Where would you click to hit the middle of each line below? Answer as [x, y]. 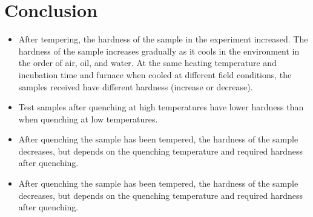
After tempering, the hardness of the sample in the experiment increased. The [163, 39]
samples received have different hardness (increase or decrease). [136, 86]
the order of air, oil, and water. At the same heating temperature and [147, 63]
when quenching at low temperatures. [88, 119]
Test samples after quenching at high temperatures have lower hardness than [161, 107]
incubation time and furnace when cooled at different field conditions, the [155, 74]
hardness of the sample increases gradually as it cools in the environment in [159, 51]
